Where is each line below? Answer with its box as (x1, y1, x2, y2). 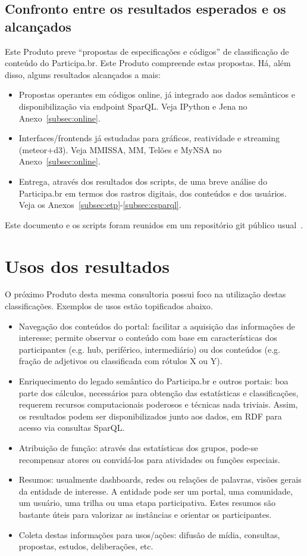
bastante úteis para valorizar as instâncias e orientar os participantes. (18, 508, 272, 520)
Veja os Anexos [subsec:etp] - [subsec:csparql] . (18, 198, 181, 211)
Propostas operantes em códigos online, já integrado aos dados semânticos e (18, 88, 295, 101)
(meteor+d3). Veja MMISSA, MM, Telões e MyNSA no (18, 143, 222, 156)
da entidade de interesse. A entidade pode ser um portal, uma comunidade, (18, 484, 293, 497)
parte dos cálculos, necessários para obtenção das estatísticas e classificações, (18, 386, 299, 399)
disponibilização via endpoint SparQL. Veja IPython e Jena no (18, 100, 248, 112)
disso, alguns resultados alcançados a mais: (5, 68, 161, 80)
